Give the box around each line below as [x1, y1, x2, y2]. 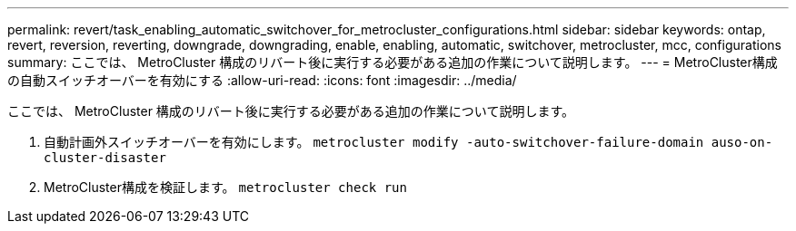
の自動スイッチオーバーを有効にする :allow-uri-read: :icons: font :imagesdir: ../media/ [7, 72, 517, 88]
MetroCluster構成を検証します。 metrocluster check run [44, 179, 407, 195]
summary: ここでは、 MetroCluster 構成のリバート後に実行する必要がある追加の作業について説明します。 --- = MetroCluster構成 [7, 54, 778, 70]
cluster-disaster [44, 150, 166, 165]
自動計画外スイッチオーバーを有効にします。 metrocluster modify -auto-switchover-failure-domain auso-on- [44, 134, 773, 149]
